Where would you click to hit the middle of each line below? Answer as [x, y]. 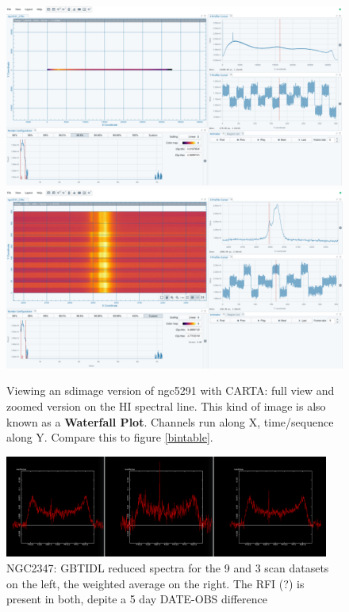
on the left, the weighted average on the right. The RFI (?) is [155, 583]
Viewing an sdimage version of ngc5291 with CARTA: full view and [171, 390]
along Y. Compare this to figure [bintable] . [110, 437]
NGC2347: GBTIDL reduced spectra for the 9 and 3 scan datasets [168, 567]
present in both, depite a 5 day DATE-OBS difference [137, 599]
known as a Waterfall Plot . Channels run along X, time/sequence [170, 421]
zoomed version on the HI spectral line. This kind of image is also [166, 405]
